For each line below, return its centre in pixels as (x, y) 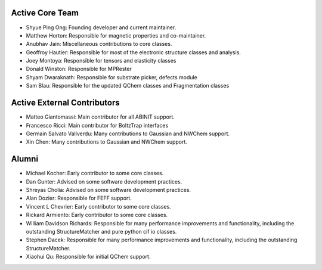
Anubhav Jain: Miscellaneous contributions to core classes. (99, 44)
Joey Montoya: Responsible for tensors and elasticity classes (101, 61)
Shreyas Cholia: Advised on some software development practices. (108, 190)
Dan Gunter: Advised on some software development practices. (104, 181)
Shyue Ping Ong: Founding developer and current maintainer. (101, 27)
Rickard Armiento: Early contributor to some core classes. (97, 215)
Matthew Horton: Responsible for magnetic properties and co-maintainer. (116, 35)
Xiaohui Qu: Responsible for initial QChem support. (88, 257)
